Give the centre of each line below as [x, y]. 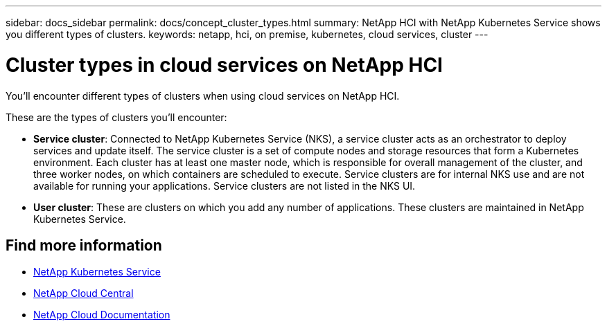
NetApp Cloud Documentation [102, 315]
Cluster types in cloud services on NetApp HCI [224, 65]
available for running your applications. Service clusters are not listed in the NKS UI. [225, 185]
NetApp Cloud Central [83, 293]
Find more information [84, 245]
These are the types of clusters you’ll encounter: [116, 117]
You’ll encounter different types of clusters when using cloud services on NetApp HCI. [203, 96]
